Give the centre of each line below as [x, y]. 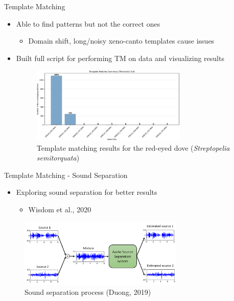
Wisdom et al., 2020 [60, 209]
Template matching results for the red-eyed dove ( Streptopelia [133, 147]
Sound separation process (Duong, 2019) [88, 292]
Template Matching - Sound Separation [66, 175]
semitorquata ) [58, 158]
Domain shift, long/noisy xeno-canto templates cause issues [121, 41]
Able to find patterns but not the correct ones [88, 23]
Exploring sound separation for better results [87, 192]
